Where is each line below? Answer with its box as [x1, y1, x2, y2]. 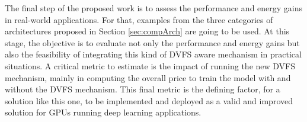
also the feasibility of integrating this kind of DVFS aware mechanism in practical [5, 48, 302, 60]
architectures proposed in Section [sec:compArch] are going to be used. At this [5, 25, 290, 37]
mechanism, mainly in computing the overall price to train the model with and [5, 71, 291, 84]
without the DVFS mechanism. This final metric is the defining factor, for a [5, 83, 280, 95]
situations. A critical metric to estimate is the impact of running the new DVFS [5, 59, 296, 72]
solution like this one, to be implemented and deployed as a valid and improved [5, 94, 293, 107]
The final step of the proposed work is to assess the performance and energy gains [5, 2, 303, 14]
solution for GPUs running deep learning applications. [5, 106, 202, 118]
